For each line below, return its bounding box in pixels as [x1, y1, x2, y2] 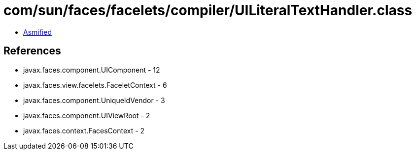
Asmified [23, 27, 52, 36]
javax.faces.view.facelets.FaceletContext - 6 [23, 80, 167, 89]
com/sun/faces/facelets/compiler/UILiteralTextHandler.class [3, 2, 413, 19]
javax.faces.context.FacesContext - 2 [23, 126, 145, 135]
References [3, 45, 61, 57]
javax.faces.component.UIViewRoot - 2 [23, 111, 150, 120]
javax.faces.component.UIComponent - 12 [23, 65, 160, 74]
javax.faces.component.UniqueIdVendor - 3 [23, 96, 165, 104]
